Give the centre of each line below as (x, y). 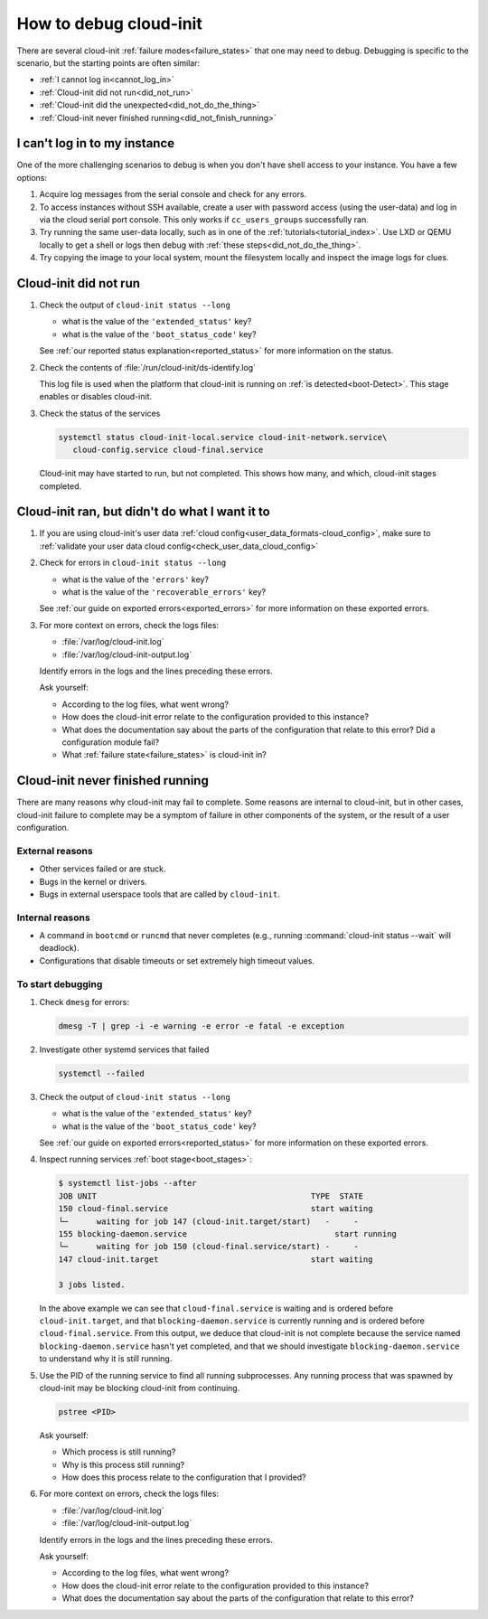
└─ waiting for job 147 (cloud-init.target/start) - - (208, 1221)
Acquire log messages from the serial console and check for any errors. (173, 194)
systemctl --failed (101, 1073)
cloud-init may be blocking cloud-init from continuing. (140, 1388)
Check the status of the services (100, 413)
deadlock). (59, 948)
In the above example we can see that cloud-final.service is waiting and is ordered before (216, 1308)
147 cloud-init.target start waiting (216, 1259)
